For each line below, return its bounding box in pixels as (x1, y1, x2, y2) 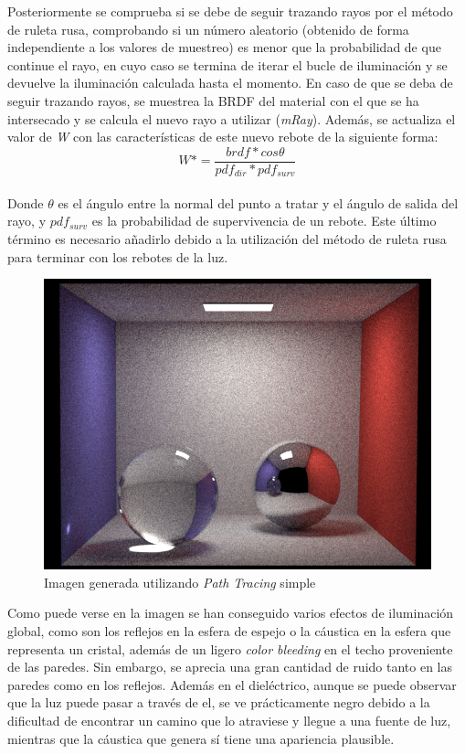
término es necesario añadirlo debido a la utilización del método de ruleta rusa (7, 229, 447, 249)
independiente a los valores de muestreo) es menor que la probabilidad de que (7, 37, 441, 57)
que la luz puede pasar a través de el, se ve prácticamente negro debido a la (7, 693, 430, 712)
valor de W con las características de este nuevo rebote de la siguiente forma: (7, 127, 439, 146)
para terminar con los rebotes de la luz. (7, 247, 228, 266)
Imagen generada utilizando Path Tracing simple (44, 572, 316, 591)
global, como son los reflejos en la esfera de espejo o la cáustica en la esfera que (7, 621, 451, 641)
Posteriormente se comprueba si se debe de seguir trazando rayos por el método (7, 2, 453, 20)
